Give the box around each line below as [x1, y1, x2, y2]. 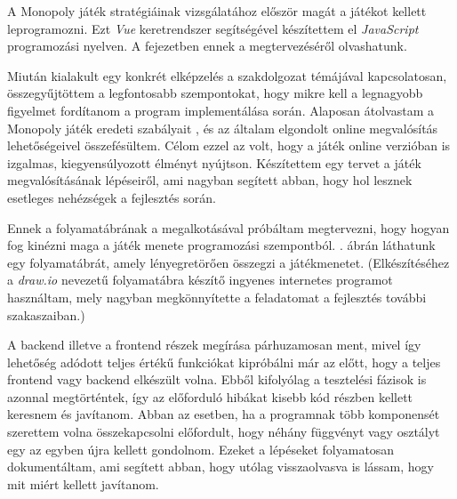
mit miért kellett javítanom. [7, 474, 159, 493]
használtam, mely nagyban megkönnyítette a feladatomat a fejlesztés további [7, 287, 427, 306]
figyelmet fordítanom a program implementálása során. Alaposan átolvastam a [7, 101, 434, 119]
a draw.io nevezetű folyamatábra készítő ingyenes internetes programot [7, 270, 393, 289]
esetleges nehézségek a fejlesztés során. [7, 188, 216, 206]
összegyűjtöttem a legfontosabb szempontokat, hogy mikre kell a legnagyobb [7, 84, 423, 102]
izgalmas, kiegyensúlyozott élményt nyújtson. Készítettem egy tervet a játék [7, 153, 421, 172]
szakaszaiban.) [7, 305, 85, 324]
